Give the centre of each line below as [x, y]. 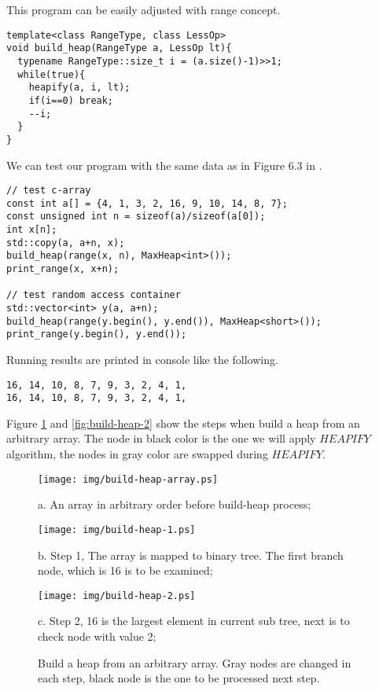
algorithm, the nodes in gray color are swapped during [137, 454]
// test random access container [94, 295]
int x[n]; [32, 230]
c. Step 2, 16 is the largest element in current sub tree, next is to [194, 621]
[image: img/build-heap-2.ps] [117, 595]
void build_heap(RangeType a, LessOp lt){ [119, 48]
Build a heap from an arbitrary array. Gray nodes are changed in [195, 662]
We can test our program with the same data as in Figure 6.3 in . [164, 165]
